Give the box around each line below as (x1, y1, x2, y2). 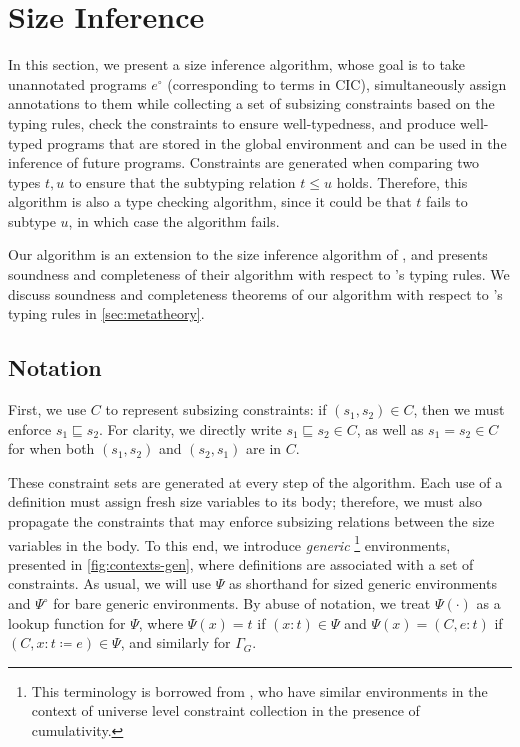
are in (246, 438, 282, 459)
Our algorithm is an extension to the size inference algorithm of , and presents (8, 244, 488, 265)
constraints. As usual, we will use (8, 573, 212, 594)
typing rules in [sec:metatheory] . (8, 303, 205, 324)
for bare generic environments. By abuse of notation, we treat (53, 593, 431, 614)
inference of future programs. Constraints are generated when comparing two (8, 152, 480, 173)
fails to (425, 191, 468, 212)
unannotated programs (8, 73, 147, 94)
